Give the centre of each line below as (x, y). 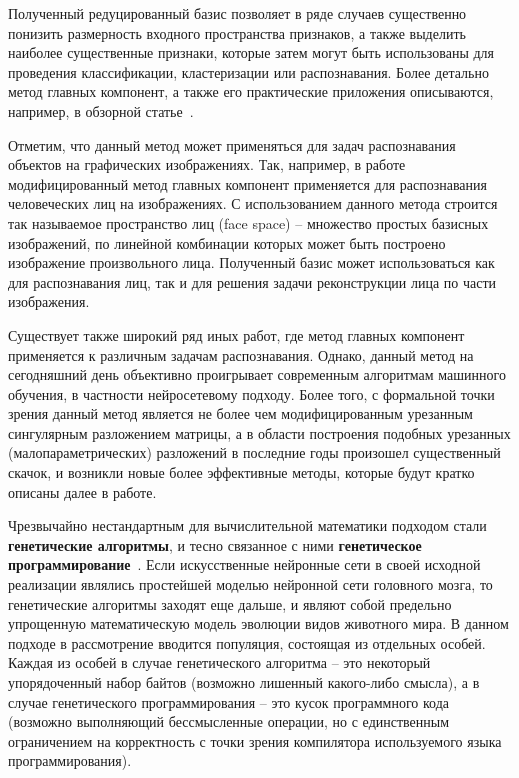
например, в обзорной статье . (101, 110)
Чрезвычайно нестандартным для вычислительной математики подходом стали (247, 525)
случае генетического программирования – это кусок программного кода (229, 701)
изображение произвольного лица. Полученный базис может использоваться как (251, 262)
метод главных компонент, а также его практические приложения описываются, (251, 91)
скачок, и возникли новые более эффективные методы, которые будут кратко (241, 472)
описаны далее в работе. (82, 491)
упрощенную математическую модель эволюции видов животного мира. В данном (258, 623)
